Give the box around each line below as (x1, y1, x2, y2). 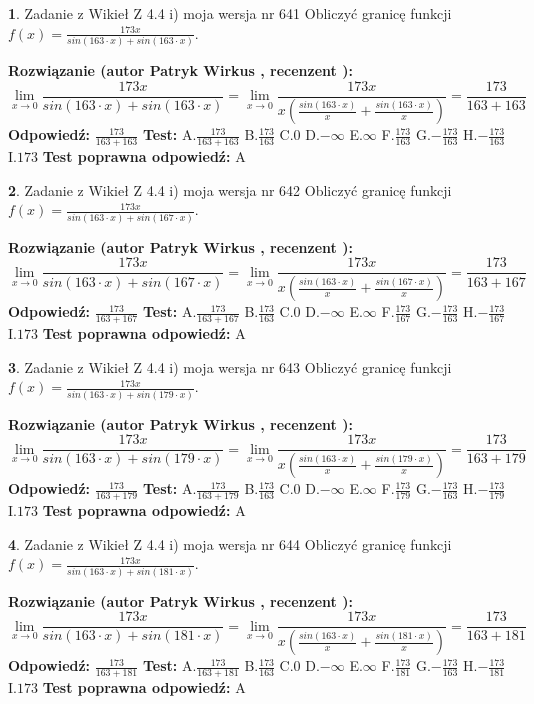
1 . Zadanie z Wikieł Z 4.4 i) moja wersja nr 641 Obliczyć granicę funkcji (8, 3, 452, 23)
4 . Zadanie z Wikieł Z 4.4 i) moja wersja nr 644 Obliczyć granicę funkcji (8, 533, 452, 554)
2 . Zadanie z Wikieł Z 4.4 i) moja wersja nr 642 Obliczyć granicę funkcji (8, 179, 452, 200)
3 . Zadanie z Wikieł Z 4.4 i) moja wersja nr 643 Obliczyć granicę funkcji (8, 356, 452, 377)
